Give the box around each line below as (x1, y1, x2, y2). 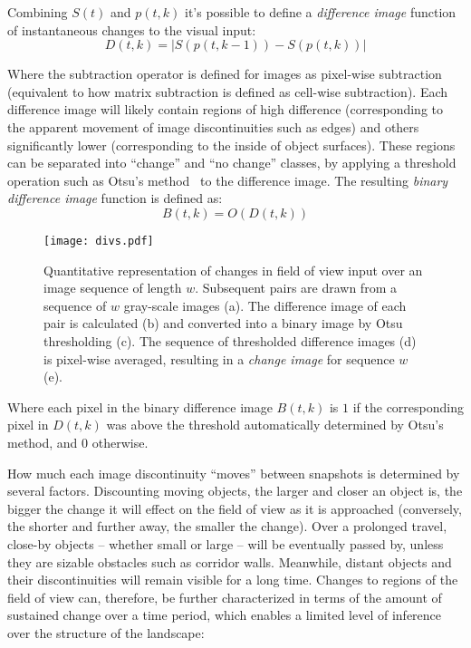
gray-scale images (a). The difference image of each (123, 295, 407, 314)
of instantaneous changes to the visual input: (7, 20, 256, 39)
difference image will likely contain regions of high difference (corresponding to (7, 100, 444, 119)
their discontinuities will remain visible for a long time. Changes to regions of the (7, 570, 458, 589)
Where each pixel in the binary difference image (7, 397, 273, 416)
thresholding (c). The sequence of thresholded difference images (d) (43, 331, 417, 350)
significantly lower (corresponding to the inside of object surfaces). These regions (7, 135, 456, 154)
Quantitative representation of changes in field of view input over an (43, 260, 423, 279)
